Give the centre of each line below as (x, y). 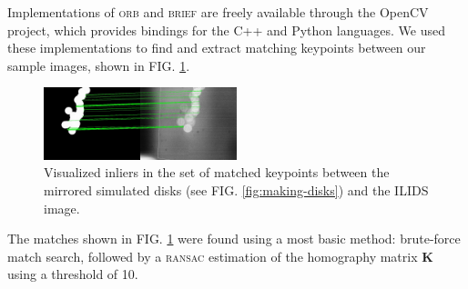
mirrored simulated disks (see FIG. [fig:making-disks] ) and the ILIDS (236, 190)
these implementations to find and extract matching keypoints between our (217, 48)
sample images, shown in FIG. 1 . (99, 65)
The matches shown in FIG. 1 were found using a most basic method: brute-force (234, 239)
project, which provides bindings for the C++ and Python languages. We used (226, 30)
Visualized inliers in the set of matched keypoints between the (217, 172)
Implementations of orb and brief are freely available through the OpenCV (218, 12)
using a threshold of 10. (73, 274)
